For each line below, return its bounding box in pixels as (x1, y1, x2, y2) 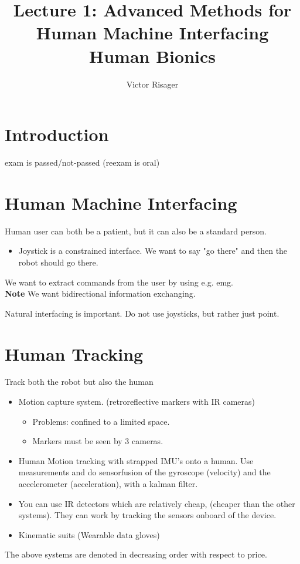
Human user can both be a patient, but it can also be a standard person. (5, 224, 267, 237)
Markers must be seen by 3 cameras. (32, 435, 163, 447)
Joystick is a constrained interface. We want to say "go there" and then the (18, 244, 288, 257)
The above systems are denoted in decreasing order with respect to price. (5, 548, 267, 560)
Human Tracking (5, 341, 144, 365)
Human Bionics (89, 43, 216, 68)
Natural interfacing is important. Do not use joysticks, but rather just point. (5, 307, 279, 319)
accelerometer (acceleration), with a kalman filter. (18, 478, 198, 489)
